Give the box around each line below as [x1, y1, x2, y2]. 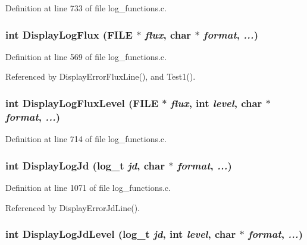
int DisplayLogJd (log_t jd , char [5, 158, 165, 172]
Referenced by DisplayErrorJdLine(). [5, 201, 140, 213]
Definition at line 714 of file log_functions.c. [5, 133, 167, 145]
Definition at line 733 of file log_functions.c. [5, 2, 167, 14]
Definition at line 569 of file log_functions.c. [5, 50, 167, 62]
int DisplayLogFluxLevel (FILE [5, 95, 159, 110]
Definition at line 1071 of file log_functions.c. [5, 181, 171, 193]
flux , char [145, 27, 192, 42]
